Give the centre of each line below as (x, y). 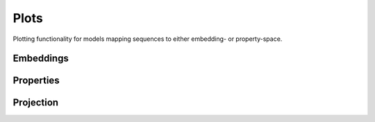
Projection (36, 103)
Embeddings (41, 59)
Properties (36, 81)
